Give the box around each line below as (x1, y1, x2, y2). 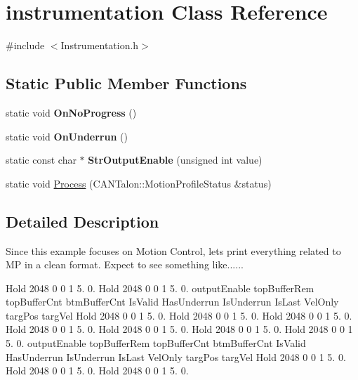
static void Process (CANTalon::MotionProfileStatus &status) (6, 176, 272, 190)
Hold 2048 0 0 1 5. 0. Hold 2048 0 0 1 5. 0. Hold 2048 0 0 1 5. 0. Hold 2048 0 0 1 (6, 322, 353, 336)
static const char (6, 152, 77, 167)
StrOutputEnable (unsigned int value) (88, 152, 263, 167)
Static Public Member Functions (6, 72, 247, 94)
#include (6, 38, 45, 53)
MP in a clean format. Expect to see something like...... (6, 257, 244, 272)
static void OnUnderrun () (6, 129, 128, 143)
